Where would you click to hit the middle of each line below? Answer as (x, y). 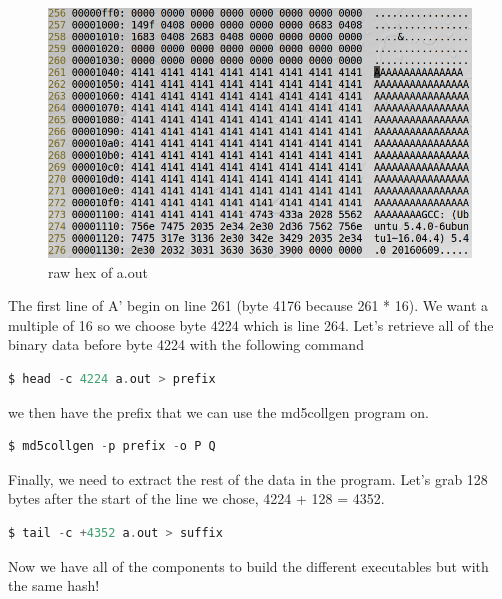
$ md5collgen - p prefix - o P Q (112, 446)
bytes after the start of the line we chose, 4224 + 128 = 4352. (196, 498)
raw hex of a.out (98, 271)
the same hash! (54, 585)
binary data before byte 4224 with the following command (186, 344)
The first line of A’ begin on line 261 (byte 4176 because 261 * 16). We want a (248, 305)
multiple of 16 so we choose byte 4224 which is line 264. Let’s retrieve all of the (251, 324)
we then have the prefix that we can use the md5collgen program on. (218, 411)
